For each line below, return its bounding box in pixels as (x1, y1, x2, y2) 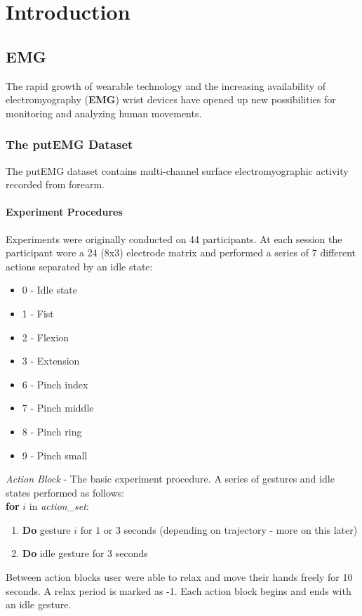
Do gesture (22, 522, 71, 537)
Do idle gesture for (22, 546, 105, 561)
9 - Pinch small (22, 447, 88, 462)
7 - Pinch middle (22, 400, 94, 415)
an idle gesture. (6, 597, 72, 612)
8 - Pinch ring (22, 424, 82, 438)
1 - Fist (22, 306, 54, 320)
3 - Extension (22, 353, 80, 368)
